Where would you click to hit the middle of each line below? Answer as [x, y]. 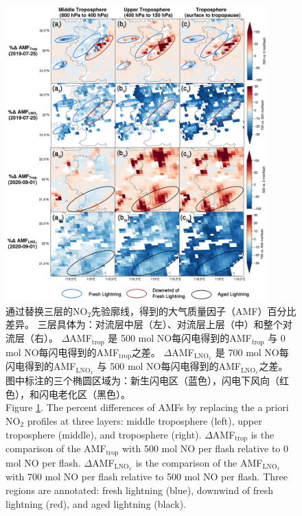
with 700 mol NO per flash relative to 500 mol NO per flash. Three [147, 477]
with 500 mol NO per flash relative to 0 [205, 448]
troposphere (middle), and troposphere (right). [104, 434]
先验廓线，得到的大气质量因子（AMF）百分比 [194, 310]
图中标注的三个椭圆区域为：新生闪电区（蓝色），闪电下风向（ [142, 380]
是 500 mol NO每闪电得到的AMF [180, 338]
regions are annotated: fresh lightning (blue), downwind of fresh [140, 490]
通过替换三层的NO [47, 310]
